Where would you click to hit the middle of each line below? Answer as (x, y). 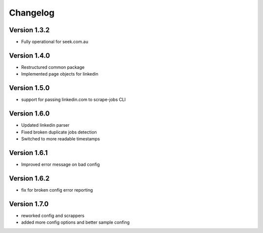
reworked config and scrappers (53, 215)
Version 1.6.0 (29, 114)
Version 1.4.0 (29, 55)
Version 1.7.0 (29, 204)
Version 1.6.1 (28, 153)
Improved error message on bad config (60, 164)
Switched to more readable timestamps (61, 138)
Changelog (32, 13)
